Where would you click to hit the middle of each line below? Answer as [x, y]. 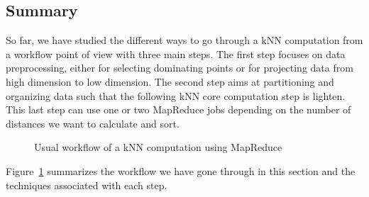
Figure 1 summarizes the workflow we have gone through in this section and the [181, 170]
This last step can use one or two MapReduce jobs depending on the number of [178, 109]
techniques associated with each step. [87, 185]
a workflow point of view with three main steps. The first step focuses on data [176, 54]
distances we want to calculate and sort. [93, 123]
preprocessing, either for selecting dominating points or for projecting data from [180, 68]
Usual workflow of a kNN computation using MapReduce [158, 147]
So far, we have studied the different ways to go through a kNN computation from [184, 40]
